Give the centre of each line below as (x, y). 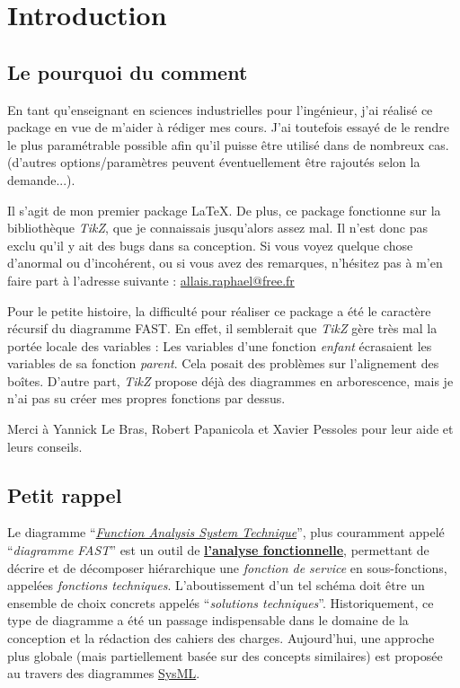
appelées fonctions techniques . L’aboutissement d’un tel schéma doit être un (216, 585)
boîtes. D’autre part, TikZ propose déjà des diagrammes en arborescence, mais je (230, 380)
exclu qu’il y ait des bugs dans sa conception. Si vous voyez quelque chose (210, 245)
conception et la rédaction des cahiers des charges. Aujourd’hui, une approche (221, 638)
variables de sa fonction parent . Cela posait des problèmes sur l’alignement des (223, 363)
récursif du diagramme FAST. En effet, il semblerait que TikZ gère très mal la (222, 328)
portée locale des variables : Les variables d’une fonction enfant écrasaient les (220, 345)
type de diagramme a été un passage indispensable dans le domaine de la (208, 620)
